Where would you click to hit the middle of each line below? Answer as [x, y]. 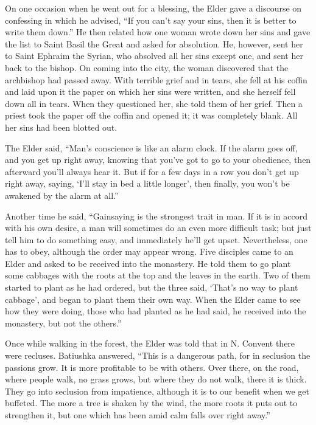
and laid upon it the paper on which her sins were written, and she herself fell [150, 92]
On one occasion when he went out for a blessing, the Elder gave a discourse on [153, 8]
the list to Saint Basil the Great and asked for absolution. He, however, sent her [154, 43]
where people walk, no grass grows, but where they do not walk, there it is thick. [156, 379]
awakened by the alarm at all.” [62, 195]
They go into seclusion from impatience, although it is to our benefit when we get [157, 391]
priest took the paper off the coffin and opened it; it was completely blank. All [151, 115]
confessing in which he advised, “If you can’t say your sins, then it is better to [151, 20]
